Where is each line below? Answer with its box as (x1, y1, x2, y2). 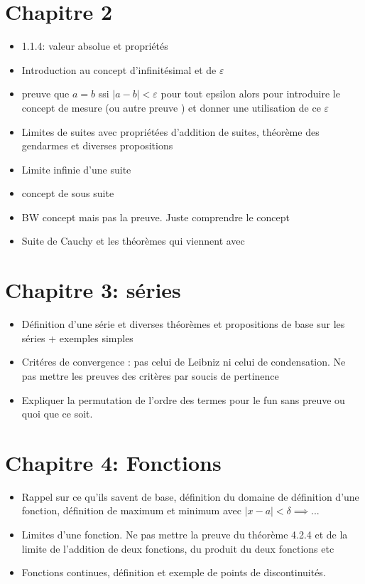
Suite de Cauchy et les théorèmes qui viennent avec (21, 233, 245, 248)
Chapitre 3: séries (5, 275, 181, 304)
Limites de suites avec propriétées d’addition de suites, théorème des (21, 124, 320, 139)
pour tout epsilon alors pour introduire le (160, 86, 340, 101)
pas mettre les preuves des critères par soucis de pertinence (21, 368, 279, 383)
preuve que (21, 86, 70, 101)
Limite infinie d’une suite (21, 161, 131, 176)
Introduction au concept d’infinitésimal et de (21, 62, 217, 77)
